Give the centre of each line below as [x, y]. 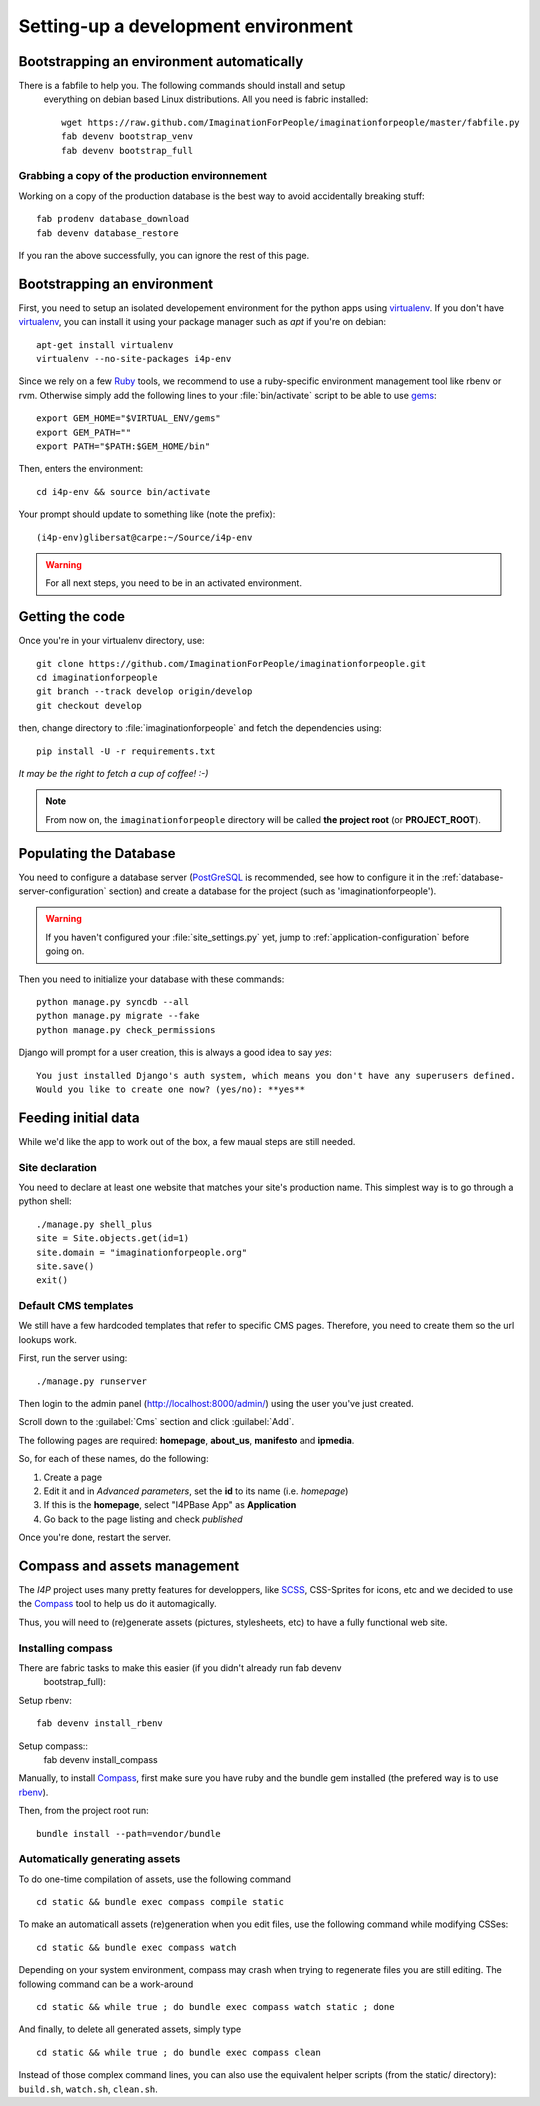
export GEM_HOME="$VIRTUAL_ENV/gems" [129, 418]
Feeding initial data [79, 1117]
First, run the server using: [73, 1358]
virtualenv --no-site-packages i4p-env [134, 359]
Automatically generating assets [99, 1859]
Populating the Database [97, 853]
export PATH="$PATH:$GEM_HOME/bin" [123, 446]
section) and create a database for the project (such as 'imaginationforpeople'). [272, 891]
